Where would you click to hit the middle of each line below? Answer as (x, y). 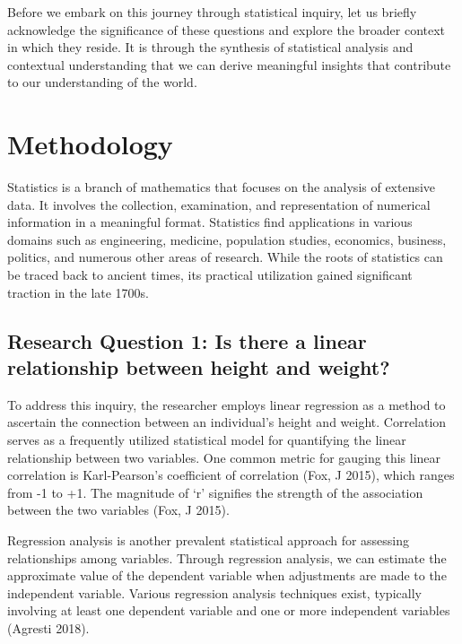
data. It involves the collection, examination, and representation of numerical (219, 204)
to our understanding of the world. (102, 82)
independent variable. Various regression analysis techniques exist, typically (214, 592)
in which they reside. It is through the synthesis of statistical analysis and (210, 47)
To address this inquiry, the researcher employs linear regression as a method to (227, 404)
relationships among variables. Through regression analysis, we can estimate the (227, 557)
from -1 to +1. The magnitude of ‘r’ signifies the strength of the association (215, 492)
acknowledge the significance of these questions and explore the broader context (227, 29)
